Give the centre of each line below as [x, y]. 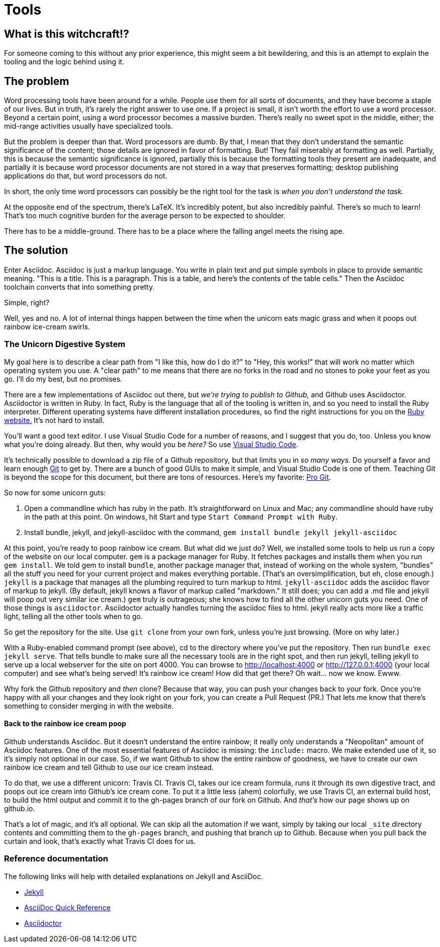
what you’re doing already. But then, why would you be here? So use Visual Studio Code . [151, 444]
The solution [36, 250]
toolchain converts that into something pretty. [79, 287]
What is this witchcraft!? [67, 34]
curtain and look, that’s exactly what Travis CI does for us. [100, 841]
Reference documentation [56, 859]
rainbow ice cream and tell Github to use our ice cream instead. [109, 767]
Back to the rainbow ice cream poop [65, 724]
